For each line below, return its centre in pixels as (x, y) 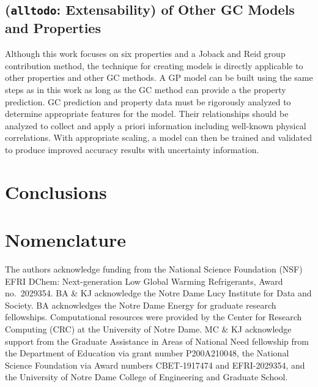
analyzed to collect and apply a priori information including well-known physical (156, 125)
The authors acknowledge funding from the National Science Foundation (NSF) (154, 269)
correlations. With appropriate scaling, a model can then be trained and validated (159, 137)
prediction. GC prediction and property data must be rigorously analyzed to (148, 101)
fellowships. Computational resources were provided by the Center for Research (153, 317)
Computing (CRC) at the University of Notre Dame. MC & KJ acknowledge (148, 329)
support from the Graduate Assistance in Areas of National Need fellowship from (157, 341)
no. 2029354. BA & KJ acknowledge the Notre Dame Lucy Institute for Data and (158, 293)
